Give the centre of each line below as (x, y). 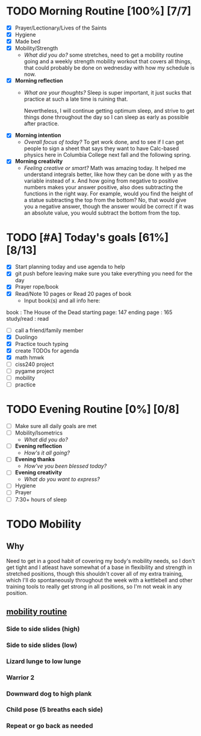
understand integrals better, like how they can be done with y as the (108, 175)
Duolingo (26, 337)
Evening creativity (38, 473)
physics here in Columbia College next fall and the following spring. (107, 155)
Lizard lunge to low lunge (44, 661)
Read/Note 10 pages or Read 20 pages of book (73, 294)
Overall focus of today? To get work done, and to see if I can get (104, 142)
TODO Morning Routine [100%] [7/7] (99, 11)
